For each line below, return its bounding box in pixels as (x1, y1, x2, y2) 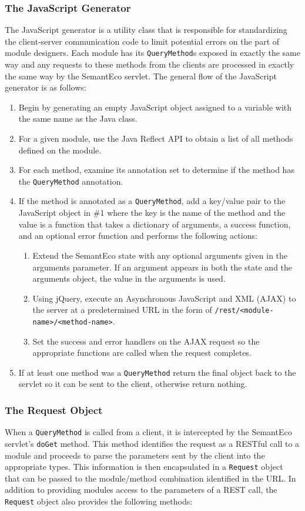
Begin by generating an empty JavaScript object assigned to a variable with (18, 101, 292, 113)
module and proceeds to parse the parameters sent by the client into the (5, 449, 265, 461)
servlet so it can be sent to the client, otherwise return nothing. (18, 378, 247, 390)
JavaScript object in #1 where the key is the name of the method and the (18, 206, 286, 219)
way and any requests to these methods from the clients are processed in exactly (5, 58, 294, 71)
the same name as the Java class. (18, 112, 138, 125)
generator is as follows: (5, 81, 86, 93)
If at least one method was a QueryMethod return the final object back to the (18, 366, 296, 378)
